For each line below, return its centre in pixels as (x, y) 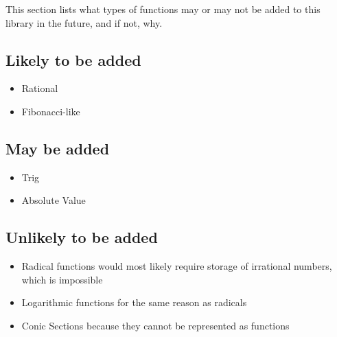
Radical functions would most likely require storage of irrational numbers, (177, 266)
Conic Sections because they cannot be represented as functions (155, 325)
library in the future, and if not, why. (84, 22)
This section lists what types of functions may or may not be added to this (163, 9)
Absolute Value (54, 200)
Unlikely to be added (82, 237)
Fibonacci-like (51, 111)
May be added (58, 148)
